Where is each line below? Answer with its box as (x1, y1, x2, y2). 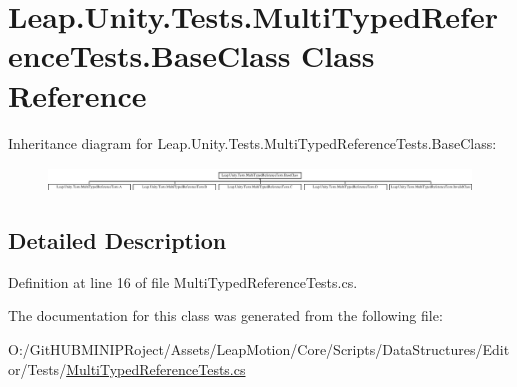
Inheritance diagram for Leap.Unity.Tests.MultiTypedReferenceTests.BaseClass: (8, 132, 497, 153)
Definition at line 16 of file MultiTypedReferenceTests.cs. (8, 271, 358, 292)
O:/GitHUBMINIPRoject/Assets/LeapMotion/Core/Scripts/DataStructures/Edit (8, 339, 510, 360)
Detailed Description (8, 225, 227, 256)
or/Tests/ (8, 358, 67, 379)
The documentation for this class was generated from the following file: (8, 305, 443, 326)
